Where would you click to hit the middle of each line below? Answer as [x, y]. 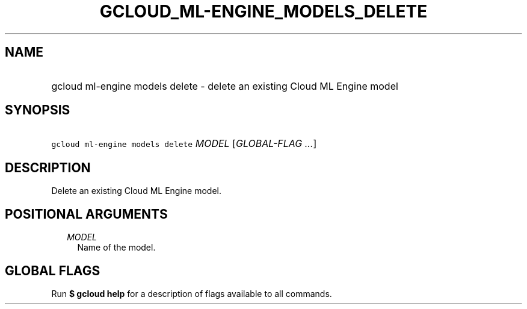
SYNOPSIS [38, 110]
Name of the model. [116, 248]
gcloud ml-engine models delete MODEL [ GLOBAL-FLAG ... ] [184, 144]
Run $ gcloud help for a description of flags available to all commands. [192, 293]
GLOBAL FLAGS [53, 270]
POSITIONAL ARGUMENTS [86, 214]
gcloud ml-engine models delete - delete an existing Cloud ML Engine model [225, 86]
